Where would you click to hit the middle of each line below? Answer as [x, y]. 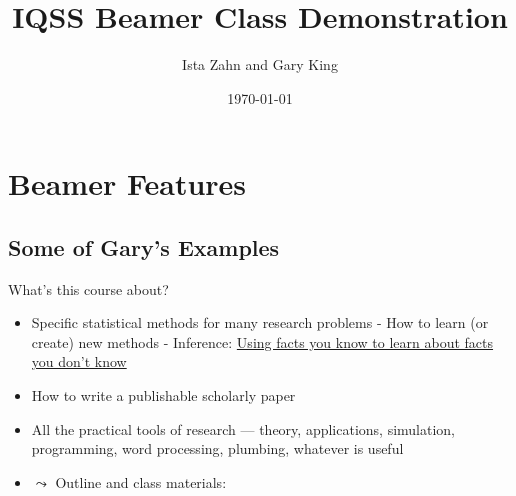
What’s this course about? [88, 288]
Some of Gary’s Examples [144, 246]
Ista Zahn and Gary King [260, 64]
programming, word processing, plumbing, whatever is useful [217, 448]
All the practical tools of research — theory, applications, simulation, [243, 428]
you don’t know [79, 361]
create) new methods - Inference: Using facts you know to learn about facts [262, 341]
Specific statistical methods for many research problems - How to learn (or [260, 322]
